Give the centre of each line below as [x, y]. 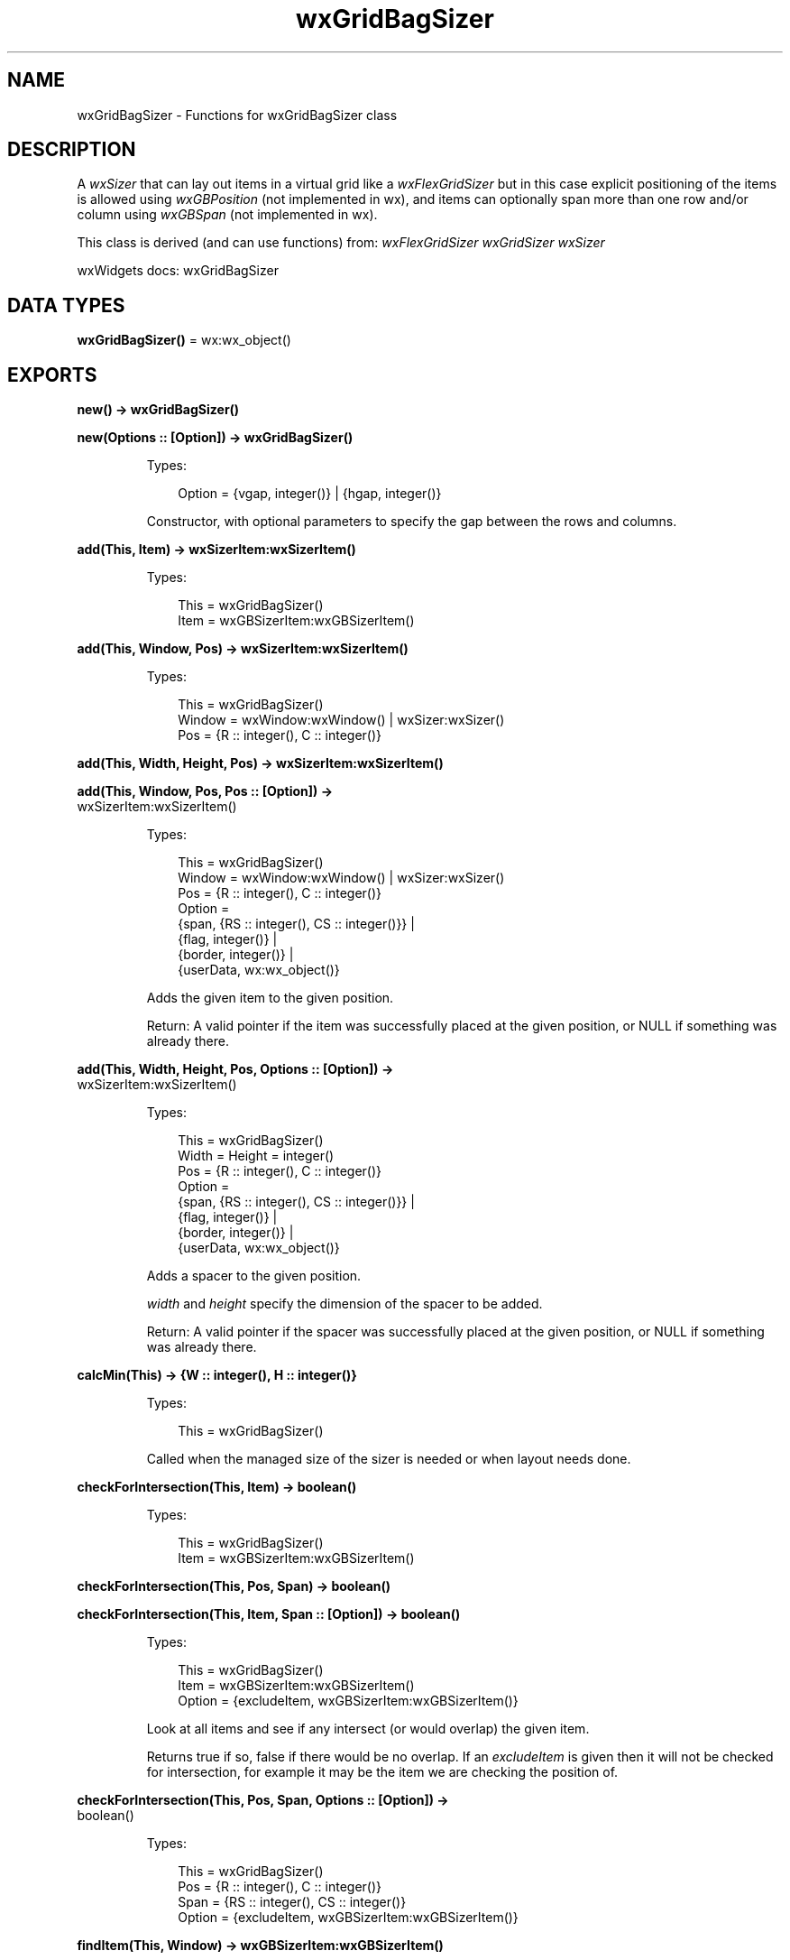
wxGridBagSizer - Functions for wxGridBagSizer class [237, 115]
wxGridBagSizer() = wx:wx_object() [184, 340]
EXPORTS [52, 374]
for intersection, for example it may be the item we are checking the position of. [382, 1772]
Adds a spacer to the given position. [254, 1276]
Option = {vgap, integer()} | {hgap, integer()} [310, 494]
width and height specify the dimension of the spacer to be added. [344, 1304]
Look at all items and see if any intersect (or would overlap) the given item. [368, 1729]
